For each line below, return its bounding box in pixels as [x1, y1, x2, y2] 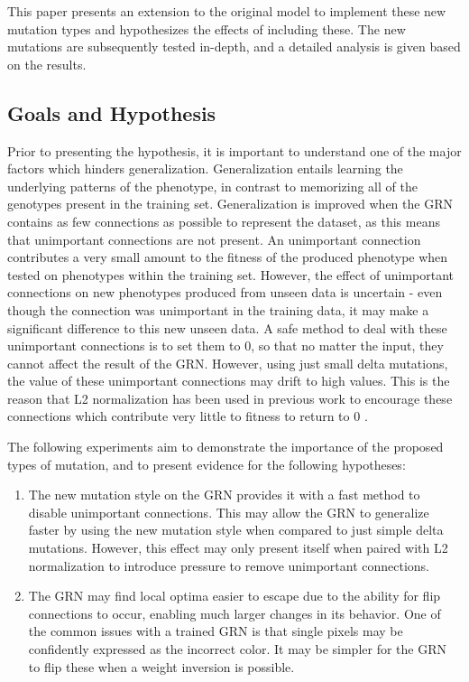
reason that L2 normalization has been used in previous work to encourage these [7, 388, 453, 407]
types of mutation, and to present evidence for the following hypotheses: [7, 454, 406, 473]
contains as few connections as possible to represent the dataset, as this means [7, 211, 440, 230]
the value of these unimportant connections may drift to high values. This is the [7, 371, 450, 390]
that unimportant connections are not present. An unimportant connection [7, 229, 421, 248]
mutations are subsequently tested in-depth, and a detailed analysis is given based [7, 37, 461, 56]
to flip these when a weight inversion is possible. [28, 657, 295, 676]
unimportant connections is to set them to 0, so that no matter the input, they [7, 336, 444, 355]
